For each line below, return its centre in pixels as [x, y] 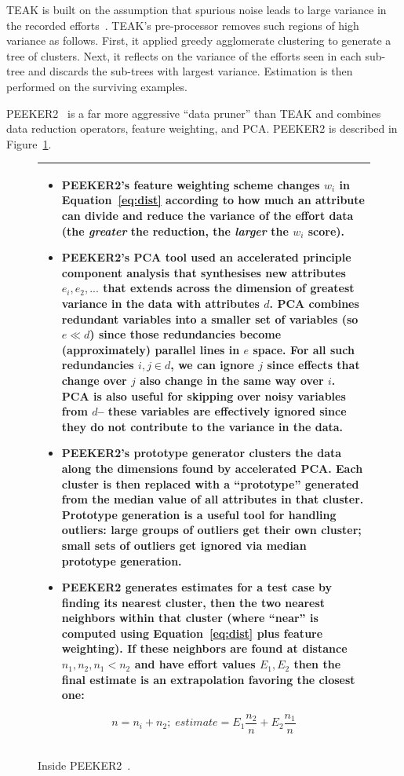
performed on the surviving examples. [97, 86]
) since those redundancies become [186, 334]
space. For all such [304, 349]
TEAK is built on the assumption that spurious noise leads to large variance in [197, 9]
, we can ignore [212, 365]
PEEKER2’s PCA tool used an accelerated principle [206, 257]
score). [326, 231]
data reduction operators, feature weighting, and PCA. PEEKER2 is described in [202, 128]
